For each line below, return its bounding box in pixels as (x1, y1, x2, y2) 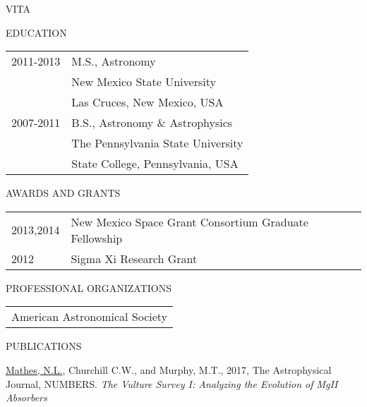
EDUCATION (6, 25, 67, 40)
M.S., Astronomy (71, 53, 156, 70)
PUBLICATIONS (6, 339, 82, 353)
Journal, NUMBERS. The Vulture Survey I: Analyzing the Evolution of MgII (6, 376, 338, 391)
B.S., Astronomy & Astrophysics (71, 114, 233, 131)
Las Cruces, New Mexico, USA (71, 94, 224, 111)
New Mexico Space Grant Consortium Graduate (71, 213, 308, 230)
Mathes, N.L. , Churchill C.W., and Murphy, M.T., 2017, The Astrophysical (6, 362, 332, 377)
